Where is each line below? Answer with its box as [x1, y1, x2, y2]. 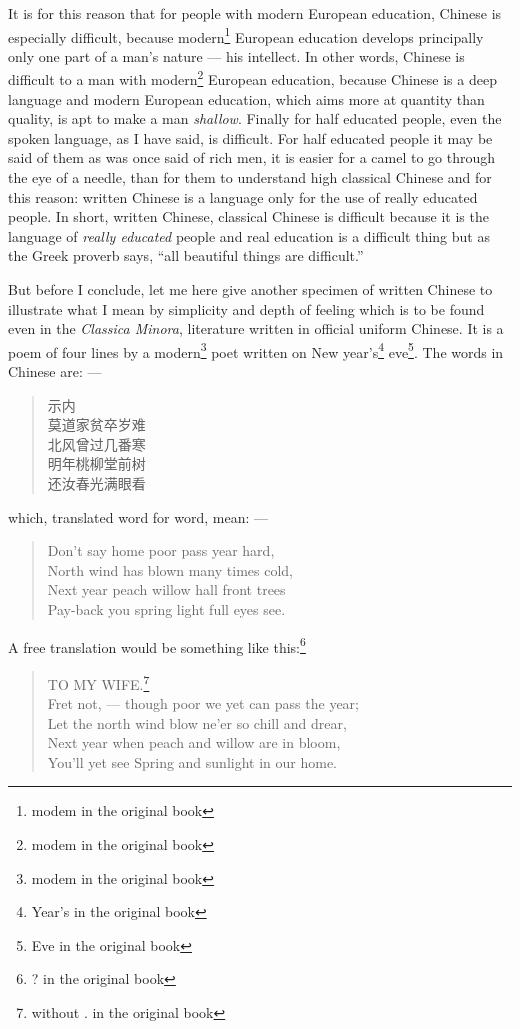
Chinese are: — [8, 361, 102, 382]
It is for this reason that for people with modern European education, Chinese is [8, 3, 502, 23]
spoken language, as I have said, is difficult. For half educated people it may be [8, 127, 493, 148]
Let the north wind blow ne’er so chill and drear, [47, 712, 347, 733]
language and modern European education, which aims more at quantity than [8, 88, 485, 109]
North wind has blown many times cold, [47, 559, 293, 580]
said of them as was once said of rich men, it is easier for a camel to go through [8, 147, 496, 168]
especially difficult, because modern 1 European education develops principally [8, 23, 484, 47]
